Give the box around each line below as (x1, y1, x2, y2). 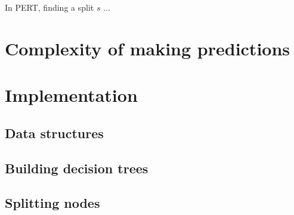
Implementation (5, 83, 138, 107)
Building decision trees (5, 158, 148, 177)
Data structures (5, 123, 104, 142)
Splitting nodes (5, 194, 100, 212)
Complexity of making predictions (5, 36, 290, 60)
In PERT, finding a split (5, 1, 94, 13)
